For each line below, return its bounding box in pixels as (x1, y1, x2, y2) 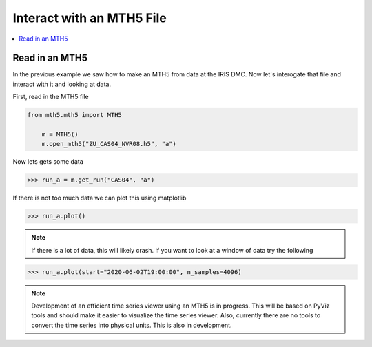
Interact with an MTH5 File (12, 10, 167, 25)
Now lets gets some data (12, 158, 84, 166)
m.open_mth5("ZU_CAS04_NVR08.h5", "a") (41, 140, 177, 148)
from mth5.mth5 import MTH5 (27, 111, 122, 119)
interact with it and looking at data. (12, 80, 112, 88)
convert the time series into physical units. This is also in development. (31, 321, 232, 329)
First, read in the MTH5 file (12, 93, 89, 101)
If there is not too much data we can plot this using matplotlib (12, 193, 187, 202)
